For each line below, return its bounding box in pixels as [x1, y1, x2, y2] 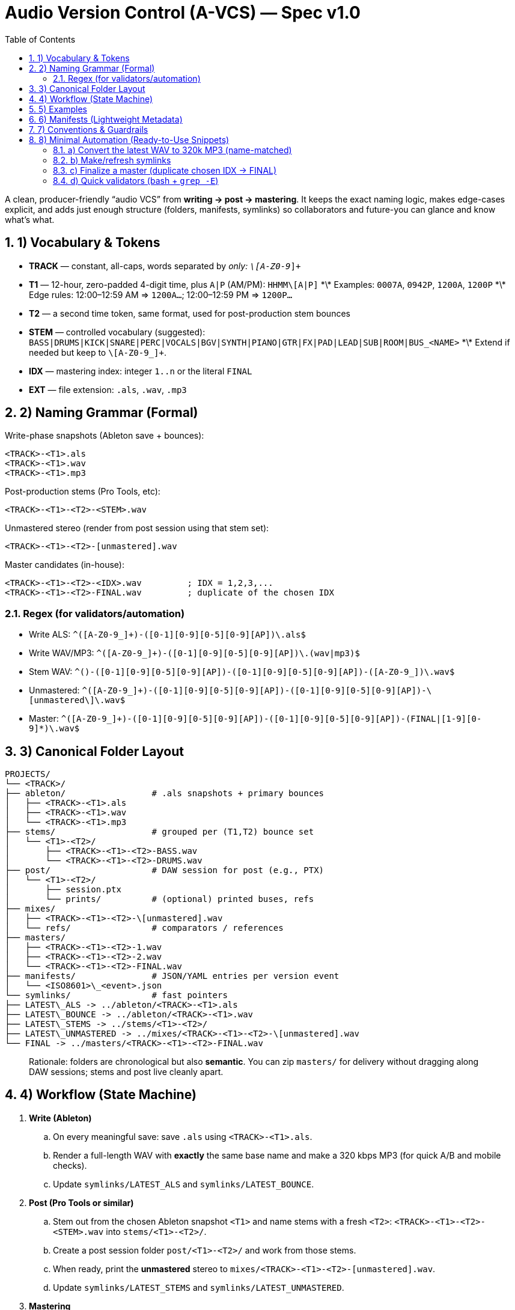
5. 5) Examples [29, 103, 87, 114]
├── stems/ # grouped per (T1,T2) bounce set [5, 827, 314, 837]
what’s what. [5, 214, 55, 225]
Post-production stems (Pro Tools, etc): [5, 486, 160, 497]
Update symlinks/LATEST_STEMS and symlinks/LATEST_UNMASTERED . [53, 1282, 344, 1293]
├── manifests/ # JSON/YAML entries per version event [5, 971, 340, 981]
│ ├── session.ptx [5, 885, 121, 895]
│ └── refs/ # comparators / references [5, 923, 284, 933]
